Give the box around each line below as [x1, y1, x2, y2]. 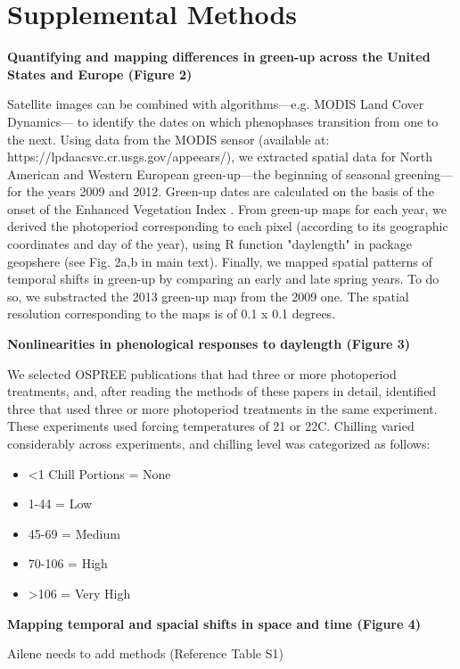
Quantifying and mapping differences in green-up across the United [7, 47, 431, 66]
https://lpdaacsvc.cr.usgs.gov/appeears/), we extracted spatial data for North [7, 147, 433, 166]
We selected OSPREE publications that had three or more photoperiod [7, 364, 397, 383]
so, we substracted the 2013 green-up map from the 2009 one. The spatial [7, 286, 409, 305]
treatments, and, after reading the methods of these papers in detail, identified [7, 382, 437, 401]
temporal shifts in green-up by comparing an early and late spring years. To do [7, 269, 439, 288]
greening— [394, 164, 453, 183]
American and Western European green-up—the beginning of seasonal [7, 164, 390, 183]
